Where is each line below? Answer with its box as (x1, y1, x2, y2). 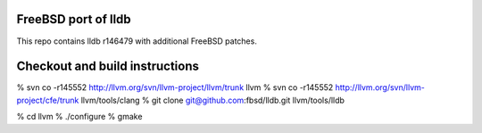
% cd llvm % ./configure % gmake (16, 112, 143, 122)
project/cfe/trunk (16, 95, 79, 105)
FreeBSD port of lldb (16, 12, 131, 27)
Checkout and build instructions (16, 59, 200, 74)
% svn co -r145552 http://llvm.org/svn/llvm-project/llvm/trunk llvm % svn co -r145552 (16, 82, 334, 93)
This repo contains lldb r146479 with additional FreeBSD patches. (16, 36, 258, 46)
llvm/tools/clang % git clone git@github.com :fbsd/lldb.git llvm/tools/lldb (80, 95, 345, 105)
